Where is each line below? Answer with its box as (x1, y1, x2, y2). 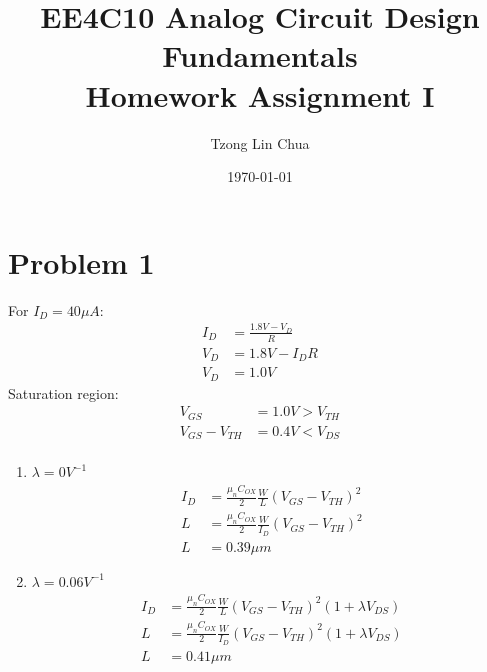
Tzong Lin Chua (210, 132, 310, 153)
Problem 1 (8, 241, 155, 282)
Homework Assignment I (85, 74, 435, 115)
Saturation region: (8, 382, 119, 403)
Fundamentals (162, 35, 358, 76)
